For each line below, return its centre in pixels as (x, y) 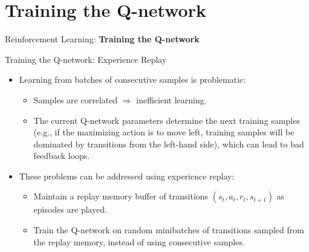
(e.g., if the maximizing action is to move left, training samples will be (164, 132)
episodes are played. (70, 209)
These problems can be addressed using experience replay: (127, 176)
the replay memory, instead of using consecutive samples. (139, 241)
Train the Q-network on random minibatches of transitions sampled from (169, 230)
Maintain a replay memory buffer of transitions (121, 196)
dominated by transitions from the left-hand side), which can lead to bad (169, 144)
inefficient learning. (171, 99)
